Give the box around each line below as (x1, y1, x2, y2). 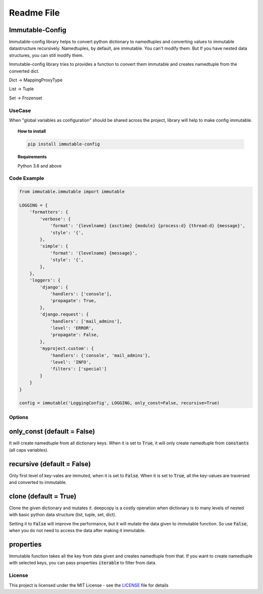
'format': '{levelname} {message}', (50, 250, 138, 256)
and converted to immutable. (9, 479, 67, 485)
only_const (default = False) (9, 427, 95, 436)
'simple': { (39, 244, 68, 249)
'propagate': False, (50, 332, 99, 338)
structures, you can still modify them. (9, 52, 84, 58)
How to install (18, 128, 46, 134)
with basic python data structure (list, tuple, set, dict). (9, 512, 116, 517)
